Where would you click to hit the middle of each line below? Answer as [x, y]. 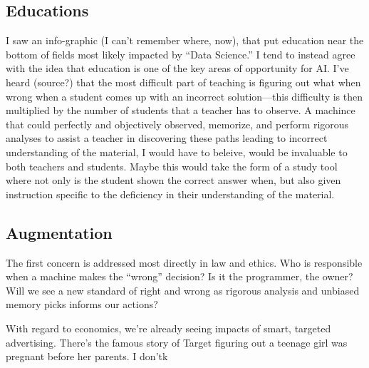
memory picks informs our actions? [82, 304]
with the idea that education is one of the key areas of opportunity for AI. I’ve [177, 68]
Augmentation [59, 232]
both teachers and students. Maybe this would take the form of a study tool [172, 166]
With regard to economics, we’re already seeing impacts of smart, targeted [168, 328]
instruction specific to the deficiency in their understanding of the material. [170, 194]
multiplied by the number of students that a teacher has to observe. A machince [181, 110]
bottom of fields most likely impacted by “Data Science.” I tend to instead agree [181, 54]
